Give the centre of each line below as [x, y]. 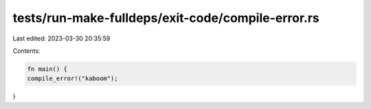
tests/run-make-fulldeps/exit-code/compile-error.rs [166, 18]
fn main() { [47, 69]
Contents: [26, 51]
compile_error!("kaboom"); [72, 78]
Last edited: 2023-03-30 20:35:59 [61, 38]
